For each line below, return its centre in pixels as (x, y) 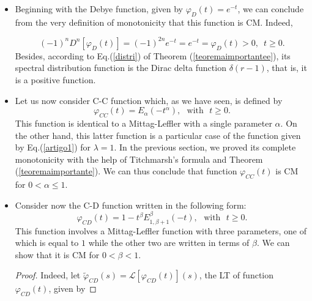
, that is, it (287, 68)
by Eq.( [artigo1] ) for (53, 147)
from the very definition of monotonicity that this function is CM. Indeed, (154, 22)
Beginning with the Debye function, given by (99, 9)
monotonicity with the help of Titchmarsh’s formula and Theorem (139, 159)
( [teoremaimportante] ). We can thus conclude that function (126, 171)
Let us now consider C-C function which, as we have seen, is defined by (149, 100)
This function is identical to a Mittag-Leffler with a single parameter (143, 123)
